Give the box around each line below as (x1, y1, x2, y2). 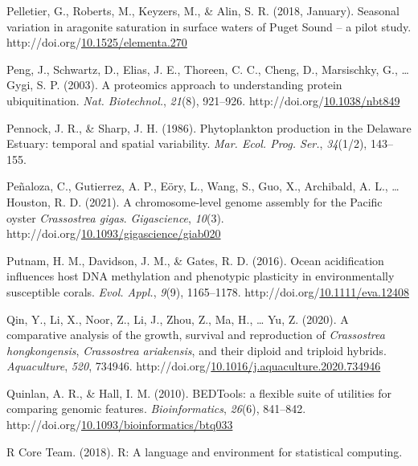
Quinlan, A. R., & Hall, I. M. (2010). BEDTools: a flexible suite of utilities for (6, 384, 392, 401)
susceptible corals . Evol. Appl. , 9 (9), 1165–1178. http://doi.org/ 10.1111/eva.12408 (6, 283, 409, 300)
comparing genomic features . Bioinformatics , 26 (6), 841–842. (6, 400, 306, 417)
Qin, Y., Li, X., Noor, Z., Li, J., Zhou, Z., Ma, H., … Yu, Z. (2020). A (6, 310, 349, 327)
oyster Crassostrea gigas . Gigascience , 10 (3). (6, 209, 224, 226)
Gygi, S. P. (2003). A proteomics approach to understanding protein (6, 76, 342, 93)
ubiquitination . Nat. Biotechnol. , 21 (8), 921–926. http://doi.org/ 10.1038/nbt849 (6, 92, 400, 108)
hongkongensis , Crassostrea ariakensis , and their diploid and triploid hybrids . (6, 341, 387, 358)
